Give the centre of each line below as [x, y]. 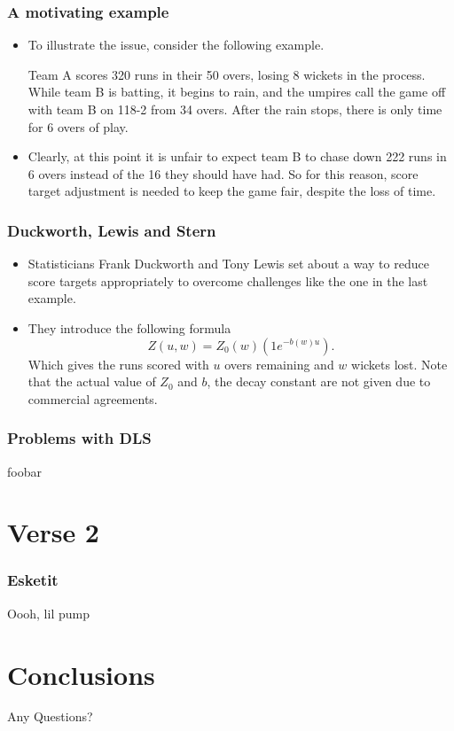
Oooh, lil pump [48, 613]
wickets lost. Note [399, 364]
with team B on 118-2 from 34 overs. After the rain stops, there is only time [235, 109]
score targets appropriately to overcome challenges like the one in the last [228, 280]
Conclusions [81, 674]
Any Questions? [50, 716]
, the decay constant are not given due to [319, 381]
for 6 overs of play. [78, 126]
